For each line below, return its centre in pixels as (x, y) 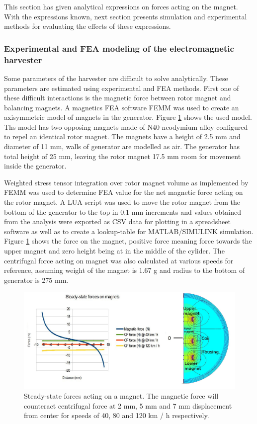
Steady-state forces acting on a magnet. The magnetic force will (121, 396)
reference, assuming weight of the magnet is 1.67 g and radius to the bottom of (125, 270)
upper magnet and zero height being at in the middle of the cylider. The (114, 251)
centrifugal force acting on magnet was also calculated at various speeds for (119, 260)
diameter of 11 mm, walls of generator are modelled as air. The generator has (122, 146)
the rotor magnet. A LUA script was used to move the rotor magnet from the (122, 202)
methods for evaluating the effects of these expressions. (87, 26)
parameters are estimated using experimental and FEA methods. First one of (122, 88)
